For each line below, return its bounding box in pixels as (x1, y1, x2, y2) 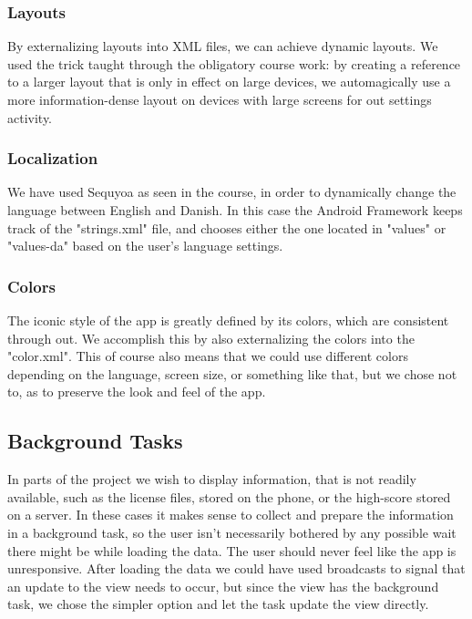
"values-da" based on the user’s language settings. (7, 236, 283, 255)
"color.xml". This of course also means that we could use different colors (7, 346, 408, 366)
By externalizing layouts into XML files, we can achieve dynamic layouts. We (7, 36, 438, 56)
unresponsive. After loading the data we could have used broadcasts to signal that (7, 559, 466, 578)
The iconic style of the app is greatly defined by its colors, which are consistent (7, 311, 449, 329)
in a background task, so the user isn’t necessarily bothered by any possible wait (7, 522, 457, 542)
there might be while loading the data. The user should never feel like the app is (7, 541, 457, 560)
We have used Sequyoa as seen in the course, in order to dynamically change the (7, 182, 457, 201)
